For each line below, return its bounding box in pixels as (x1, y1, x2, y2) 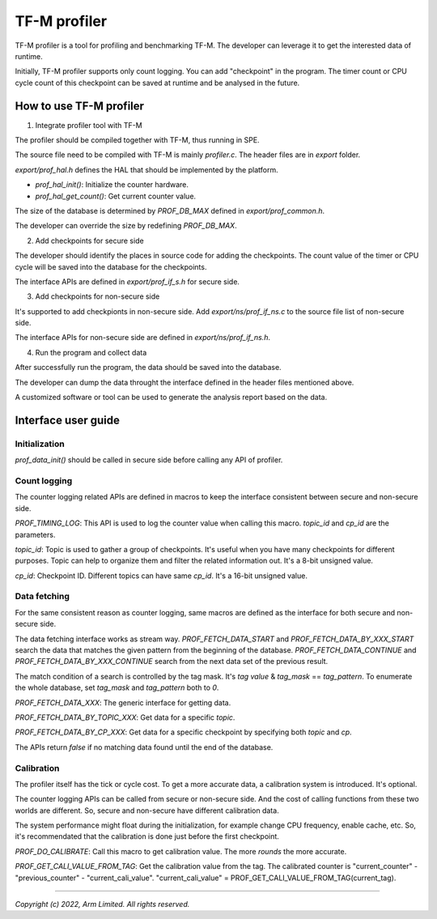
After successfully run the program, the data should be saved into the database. (15, 363, 282, 372)
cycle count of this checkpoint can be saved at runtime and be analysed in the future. (15, 78, 300, 87)
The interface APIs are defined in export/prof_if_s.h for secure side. (15, 276, 240, 287)
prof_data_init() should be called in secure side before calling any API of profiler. (15, 455, 283, 465)
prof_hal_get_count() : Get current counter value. (35, 191, 197, 201)
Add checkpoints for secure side (35, 236, 145, 245)
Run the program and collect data (35, 347, 147, 357)
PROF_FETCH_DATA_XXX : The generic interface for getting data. (15, 697, 231, 708)
